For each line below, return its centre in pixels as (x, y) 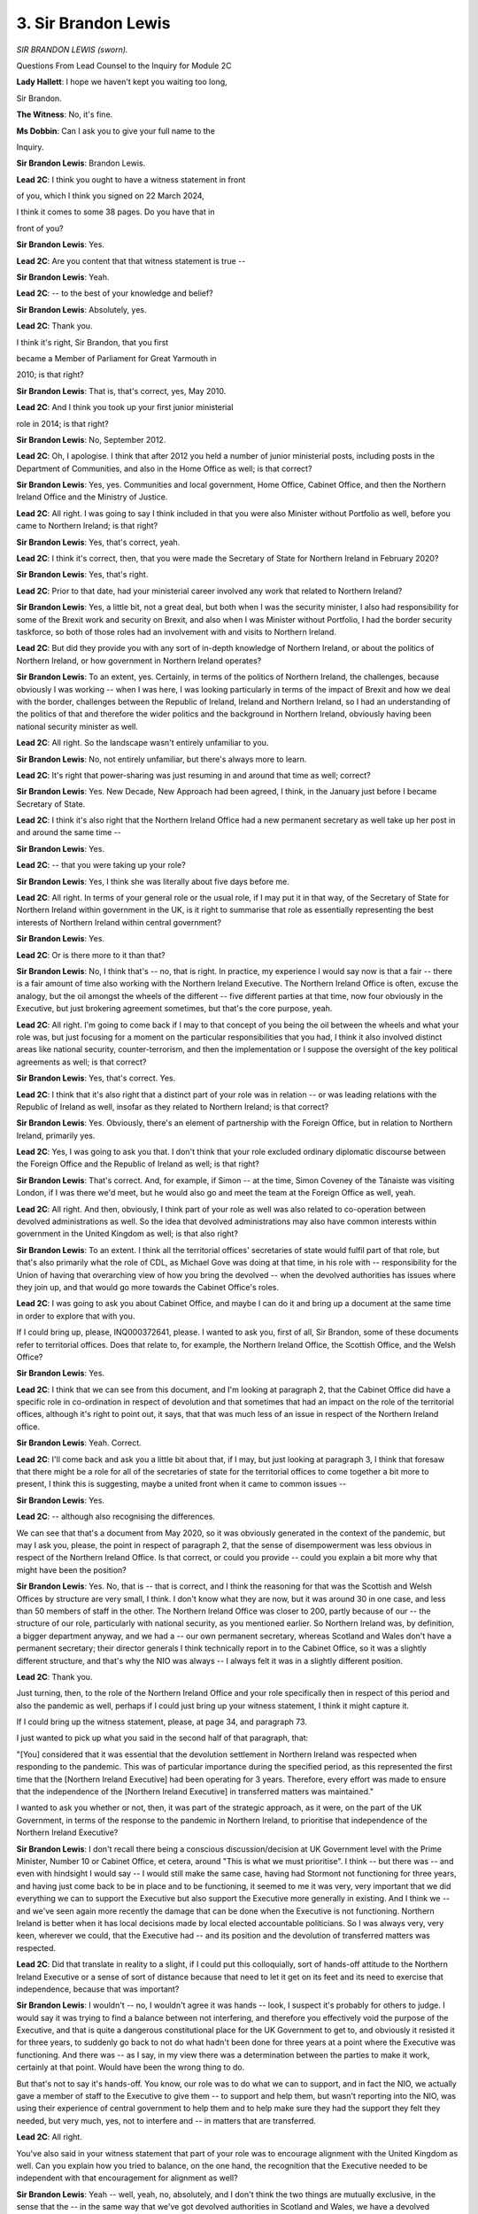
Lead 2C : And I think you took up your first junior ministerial (125, 407)
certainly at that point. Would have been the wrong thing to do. (131, 2067)
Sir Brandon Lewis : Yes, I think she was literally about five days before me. (153, 881)
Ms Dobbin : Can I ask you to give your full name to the (116, 131)
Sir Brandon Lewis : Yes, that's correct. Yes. (96, 1078)
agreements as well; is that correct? (81, 1062)
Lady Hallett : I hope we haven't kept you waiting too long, (122, 82)
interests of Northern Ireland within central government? (119, 922)
